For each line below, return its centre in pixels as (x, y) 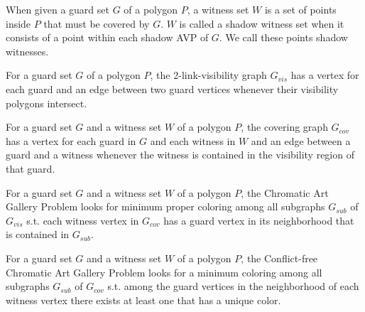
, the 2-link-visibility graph (208, 75)
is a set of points (300, 9)
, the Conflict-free (279, 258)
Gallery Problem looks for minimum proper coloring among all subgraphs (165, 206)
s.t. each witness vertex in (83, 220)
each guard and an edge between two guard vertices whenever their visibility (172, 88)
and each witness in (193, 140)
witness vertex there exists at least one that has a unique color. (143, 300)
